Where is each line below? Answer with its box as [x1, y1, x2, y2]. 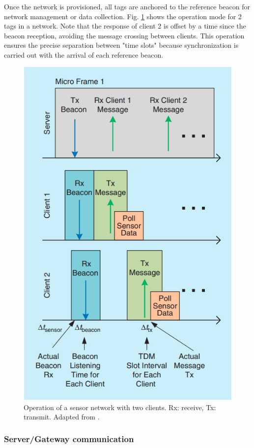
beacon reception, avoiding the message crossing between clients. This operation [4, 30, 245, 40]
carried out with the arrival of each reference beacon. [4, 49, 164, 60]
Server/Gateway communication [4, 432, 134, 445]
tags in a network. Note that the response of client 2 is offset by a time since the [4, 21, 246, 31]
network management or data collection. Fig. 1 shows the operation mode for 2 [4, 11, 242, 21]
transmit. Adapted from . [24, 412, 100, 422]
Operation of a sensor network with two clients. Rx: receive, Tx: [24, 402, 216, 412]
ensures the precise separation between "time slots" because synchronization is [4, 40, 239, 50]
